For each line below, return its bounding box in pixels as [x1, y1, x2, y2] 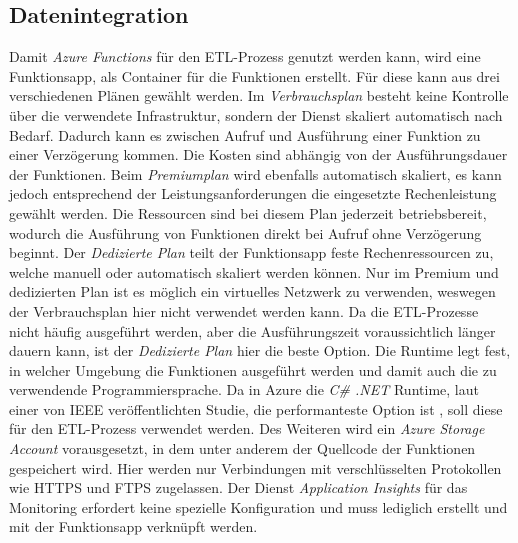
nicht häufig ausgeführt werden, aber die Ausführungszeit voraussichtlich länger [9, 320, 496, 341]
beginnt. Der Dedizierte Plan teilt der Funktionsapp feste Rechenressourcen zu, [9, 242, 494, 263]
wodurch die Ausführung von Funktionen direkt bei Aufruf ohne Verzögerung [9, 222, 482, 243]
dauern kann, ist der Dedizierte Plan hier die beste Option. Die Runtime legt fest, [9, 340, 511, 361]
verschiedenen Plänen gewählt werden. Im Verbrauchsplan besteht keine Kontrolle [9, 85, 509, 106]
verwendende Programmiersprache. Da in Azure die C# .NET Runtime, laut [9, 379, 479, 400]
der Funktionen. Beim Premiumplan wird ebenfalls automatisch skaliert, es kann [9, 163, 502, 184]
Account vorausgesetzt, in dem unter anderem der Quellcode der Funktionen [9, 438, 476, 459]
